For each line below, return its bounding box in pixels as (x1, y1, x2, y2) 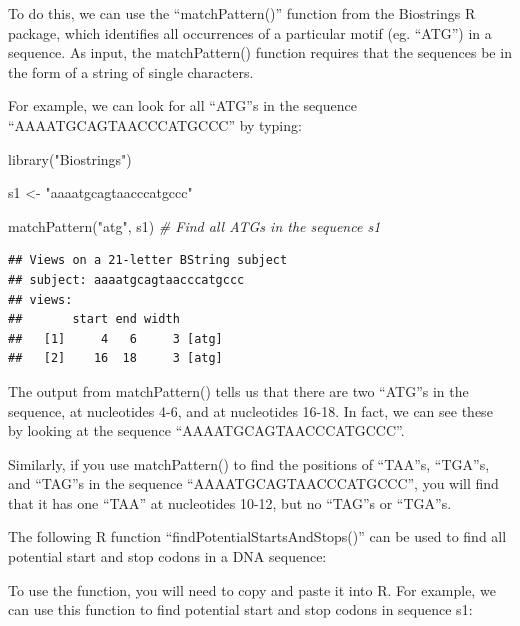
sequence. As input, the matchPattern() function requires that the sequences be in (8, 42, 512, 63)
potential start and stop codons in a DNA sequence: (8, 546, 327, 567)
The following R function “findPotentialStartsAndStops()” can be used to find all (8, 526, 507, 547)
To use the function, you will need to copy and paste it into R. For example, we (8, 579, 496, 600)
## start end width (8, 312, 180, 327)
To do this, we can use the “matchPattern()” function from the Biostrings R (8, 3, 476, 23)
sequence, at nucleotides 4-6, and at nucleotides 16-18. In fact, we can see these (8, 400, 493, 421)
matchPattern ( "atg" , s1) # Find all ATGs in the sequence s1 (8, 215, 381, 236)
